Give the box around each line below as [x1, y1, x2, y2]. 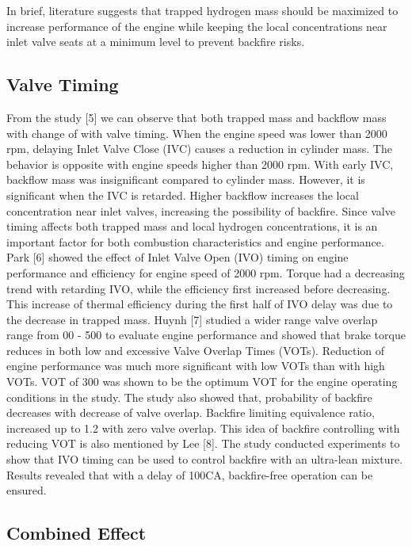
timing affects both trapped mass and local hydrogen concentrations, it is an [6, 218, 378, 235]
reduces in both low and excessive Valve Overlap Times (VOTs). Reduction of [6, 342, 385, 358]
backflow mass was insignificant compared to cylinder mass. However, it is [6, 171, 365, 188]
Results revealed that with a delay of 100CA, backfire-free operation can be [6, 466, 373, 483]
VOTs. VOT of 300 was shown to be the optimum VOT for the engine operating [6, 373, 398, 390]
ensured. [6, 482, 47, 498]
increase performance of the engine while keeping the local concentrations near [6, 17, 387, 34]
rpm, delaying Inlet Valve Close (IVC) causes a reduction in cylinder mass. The [6, 140, 392, 157]
